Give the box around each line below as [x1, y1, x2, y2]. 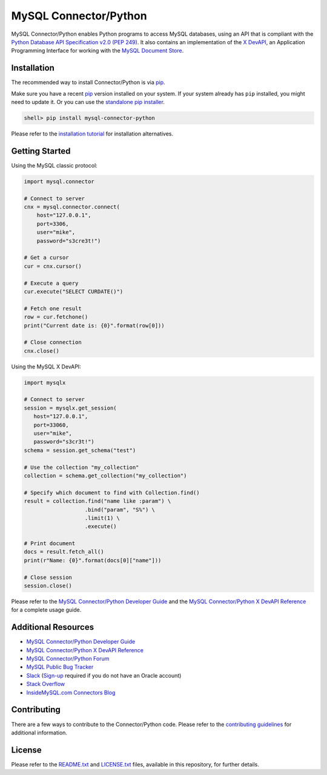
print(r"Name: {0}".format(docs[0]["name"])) [24, 557, 162, 564]
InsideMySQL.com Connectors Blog [26, 688, 116, 696]
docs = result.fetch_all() [24, 548, 104, 555]
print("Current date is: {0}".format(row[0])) [24, 322, 165, 329]
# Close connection [24, 339, 82, 346]
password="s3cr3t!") [33, 439, 95, 445]
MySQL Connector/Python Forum [26, 655, 110, 662]
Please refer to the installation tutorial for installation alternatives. [11, 130, 174, 137]
